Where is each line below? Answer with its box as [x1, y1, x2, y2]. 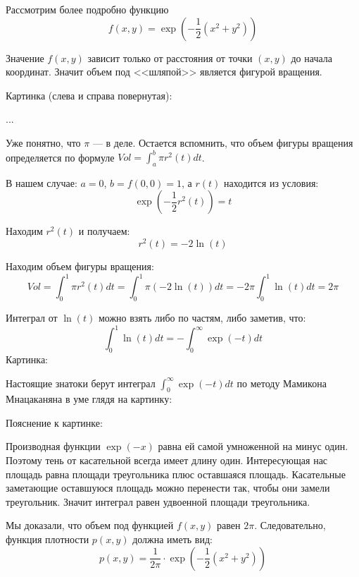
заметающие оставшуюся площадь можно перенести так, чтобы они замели [6, 480, 330, 495]
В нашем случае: [6, 175, 77, 190]
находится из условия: [223, 175, 319, 190]
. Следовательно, [254, 518, 326, 533]
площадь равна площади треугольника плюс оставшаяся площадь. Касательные [6, 466, 346, 481]
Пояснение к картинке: [6, 415, 103, 430]
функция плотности [6, 532, 89, 547]
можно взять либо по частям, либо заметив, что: [98, 310, 306, 325]
